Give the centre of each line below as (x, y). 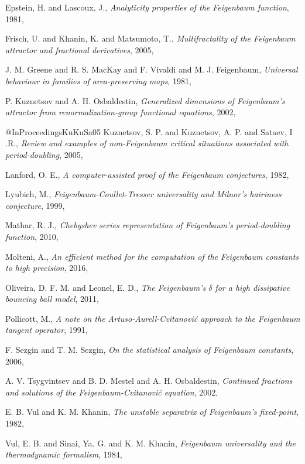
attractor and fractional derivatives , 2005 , (80, 49)
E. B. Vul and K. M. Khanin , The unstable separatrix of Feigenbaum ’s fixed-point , (152, 412)
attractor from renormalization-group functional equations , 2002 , (121, 112)
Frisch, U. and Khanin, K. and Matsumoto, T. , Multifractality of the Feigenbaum (150, 38)
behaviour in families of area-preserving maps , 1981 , (98, 80)
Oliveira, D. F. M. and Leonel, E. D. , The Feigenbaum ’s (106, 287)
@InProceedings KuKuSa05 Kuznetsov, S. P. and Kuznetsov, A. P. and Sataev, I (149, 131)
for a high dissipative (252, 287)
